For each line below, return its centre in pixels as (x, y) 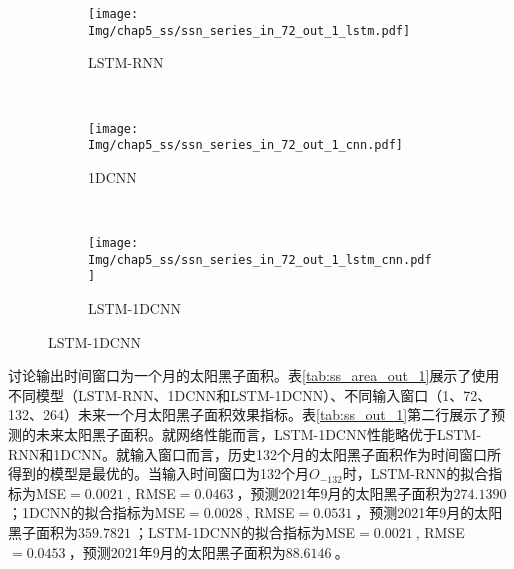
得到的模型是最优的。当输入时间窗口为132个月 (158, 473)
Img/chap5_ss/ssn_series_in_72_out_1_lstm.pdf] (249, 30)
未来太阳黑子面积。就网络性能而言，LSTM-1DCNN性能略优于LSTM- (258, 433)
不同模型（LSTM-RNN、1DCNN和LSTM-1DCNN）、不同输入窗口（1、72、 (250, 394)
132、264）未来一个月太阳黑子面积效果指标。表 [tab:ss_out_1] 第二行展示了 (250, 414)
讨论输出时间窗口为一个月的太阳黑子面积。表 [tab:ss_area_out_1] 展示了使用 (254, 375)
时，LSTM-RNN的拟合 (415, 473)
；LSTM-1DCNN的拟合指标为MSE (245, 531)
